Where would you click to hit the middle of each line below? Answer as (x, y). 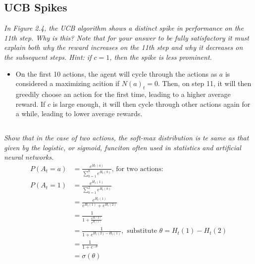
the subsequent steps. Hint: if (48, 57)
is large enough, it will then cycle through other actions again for (152, 104)
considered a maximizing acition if (68, 83)
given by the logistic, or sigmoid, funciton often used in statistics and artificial (123, 147)
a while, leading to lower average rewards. (79, 113)
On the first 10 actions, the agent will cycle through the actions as (116, 73)
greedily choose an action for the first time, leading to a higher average (123, 94)
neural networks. (29, 157)
